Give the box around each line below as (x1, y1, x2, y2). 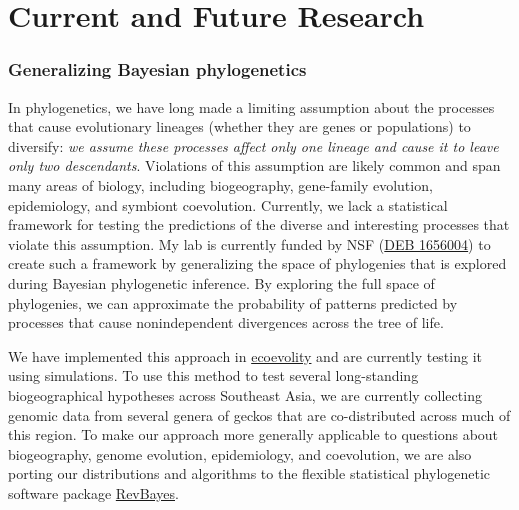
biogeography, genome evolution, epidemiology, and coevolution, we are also (8, 443, 472, 464)
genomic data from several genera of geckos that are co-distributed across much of (8, 404, 511, 425)
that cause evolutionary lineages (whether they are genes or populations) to (8, 116, 471, 137)
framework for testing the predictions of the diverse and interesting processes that (8, 214, 510, 235)
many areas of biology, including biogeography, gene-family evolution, (8, 174, 433, 195)
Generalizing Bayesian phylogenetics (8, 57, 307, 82)
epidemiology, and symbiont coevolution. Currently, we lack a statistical (8, 194, 448, 215)
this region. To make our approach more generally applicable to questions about (8, 424, 499, 445)
